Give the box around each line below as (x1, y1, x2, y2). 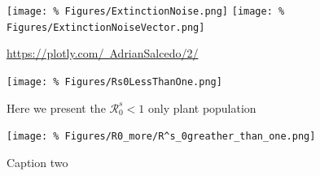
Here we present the (7, 99, 106, 116)
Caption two (7, 153, 68, 170)
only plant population (147, 99, 256, 116)
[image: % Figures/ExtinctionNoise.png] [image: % (7, 6, 285, 17)
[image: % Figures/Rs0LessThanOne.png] (7, 75, 222, 88)
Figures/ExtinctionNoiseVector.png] (7, 21, 205, 33)
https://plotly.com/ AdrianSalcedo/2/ (7, 45, 199, 62)
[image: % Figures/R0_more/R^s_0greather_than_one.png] (7, 131, 316, 143)
